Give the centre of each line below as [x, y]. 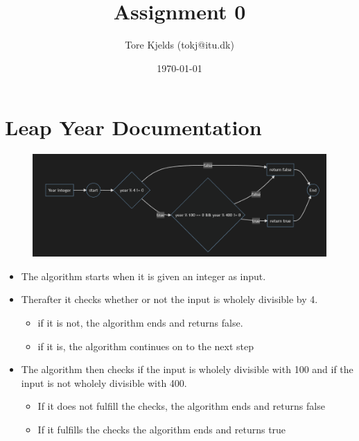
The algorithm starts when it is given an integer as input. [143, 276]
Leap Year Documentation [133, 127]
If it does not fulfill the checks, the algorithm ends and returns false [181, 406]
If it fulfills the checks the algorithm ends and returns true [162, 429]
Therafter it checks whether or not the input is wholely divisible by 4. [169, 299]
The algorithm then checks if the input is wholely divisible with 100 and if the [187, 369]
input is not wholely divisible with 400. [104, 382]
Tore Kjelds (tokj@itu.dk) [179, 45]
